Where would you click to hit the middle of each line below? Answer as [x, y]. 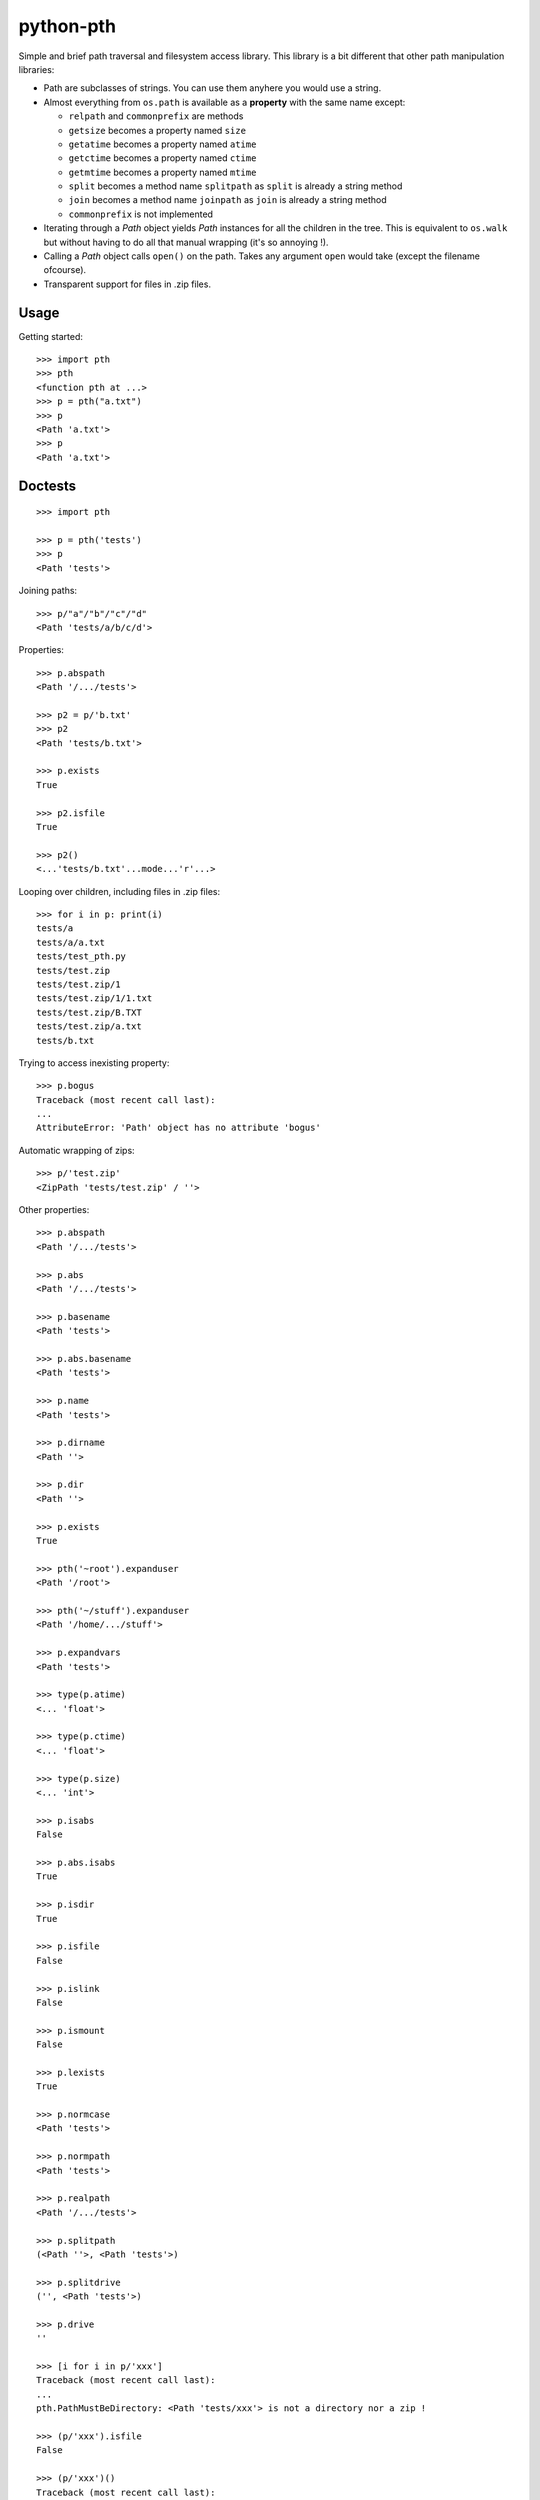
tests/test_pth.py [81, 956]
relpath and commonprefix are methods [156, 116]
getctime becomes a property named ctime [162, 158]
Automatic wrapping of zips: [76, 1150]
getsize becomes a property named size [157, 130]
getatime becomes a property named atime [162, 144]
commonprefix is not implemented [141, 214]
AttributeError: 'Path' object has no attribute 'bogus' [179, 1128]
